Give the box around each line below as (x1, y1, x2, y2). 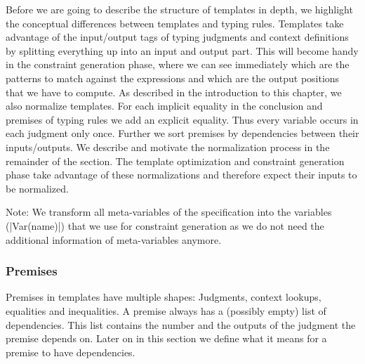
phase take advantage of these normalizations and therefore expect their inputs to (6, 167, 357, 182)
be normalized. (6, 181, 69, 195)
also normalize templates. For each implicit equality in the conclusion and (6, 98, 323, 113)
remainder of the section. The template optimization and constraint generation (6, 153, 345, 168)
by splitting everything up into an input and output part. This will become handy (6, 43, 359, 58)
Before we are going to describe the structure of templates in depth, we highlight (6, 2, 353, 16)
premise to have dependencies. (6, 344, 135, 359)
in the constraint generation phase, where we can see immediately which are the (6, 57, 350, 72)
